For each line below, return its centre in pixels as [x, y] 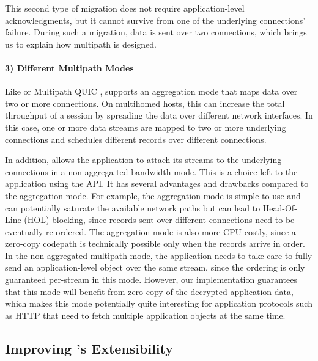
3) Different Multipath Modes [69, 67]
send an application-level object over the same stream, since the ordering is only [155, 267]
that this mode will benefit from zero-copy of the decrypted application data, [149, 291]
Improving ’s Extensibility [89, 348]
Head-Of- [280, 207]
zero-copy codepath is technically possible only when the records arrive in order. [155, 243]
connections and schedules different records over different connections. [136, 139]
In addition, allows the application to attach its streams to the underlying [143, 160]
